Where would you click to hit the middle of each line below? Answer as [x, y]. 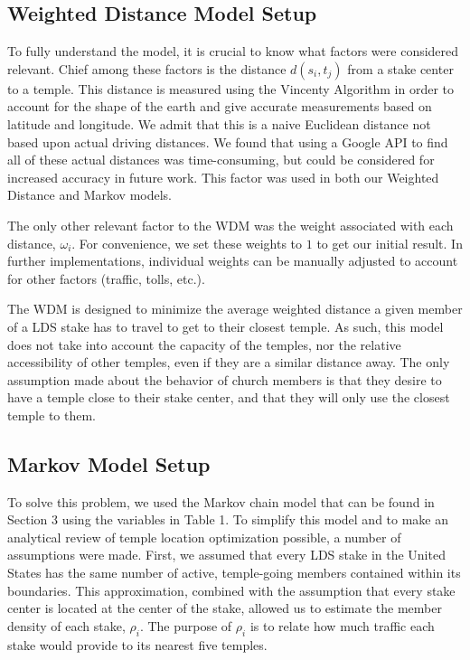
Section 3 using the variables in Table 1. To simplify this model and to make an [228, 519]
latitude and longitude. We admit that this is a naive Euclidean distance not [219, 123]
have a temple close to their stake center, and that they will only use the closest [229, 397]
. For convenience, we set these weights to [187, 243]
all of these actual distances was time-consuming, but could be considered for [221, 160]
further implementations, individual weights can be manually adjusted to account [233, 261]
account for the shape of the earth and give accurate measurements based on [220, 106]
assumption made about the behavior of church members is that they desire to [225, 379]
